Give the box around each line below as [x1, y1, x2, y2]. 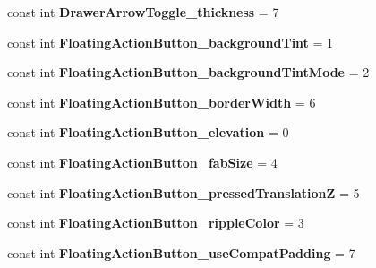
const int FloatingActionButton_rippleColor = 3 [7, 213, 304, 232]
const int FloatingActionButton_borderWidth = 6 [7, 92, 316, 111]
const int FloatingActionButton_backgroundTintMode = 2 [7, 63, 370, 82]
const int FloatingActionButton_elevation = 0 [7, 123, 289, 142]
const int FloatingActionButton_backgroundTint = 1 [7, 32, 334, 51]
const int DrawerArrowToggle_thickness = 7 [7, 3, 279, 21]
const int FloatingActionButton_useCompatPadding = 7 [7, 243, 355, 262]
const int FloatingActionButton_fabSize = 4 [7, 152, 278, 171]
